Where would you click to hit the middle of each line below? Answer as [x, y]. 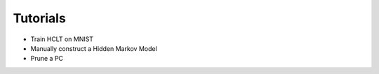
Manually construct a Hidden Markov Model [94, 48]
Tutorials [39, 18]
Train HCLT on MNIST [62, 39]
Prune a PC [47, 59]
